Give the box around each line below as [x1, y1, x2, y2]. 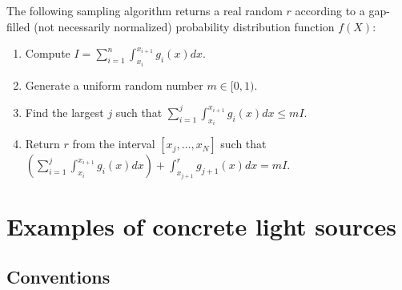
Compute [25, 45, 70, 62]
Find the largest [25, 103, 104, 120]
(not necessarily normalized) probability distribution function [34, 18, 335, 34]
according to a [295, 2, 365, 18]
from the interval [72, 135, 155, 152]
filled [6, 18, 30, 34]
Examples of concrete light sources [6, 209, 396, 242]
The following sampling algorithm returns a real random [6, 2, 283, 18]
